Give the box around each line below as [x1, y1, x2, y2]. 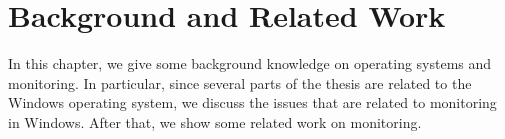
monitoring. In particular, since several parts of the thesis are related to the [8, 72, 472, 93]
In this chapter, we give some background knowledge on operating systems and [8, 53, 492, 74]
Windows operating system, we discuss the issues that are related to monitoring [8, 92, 497, 113]
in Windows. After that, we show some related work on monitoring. [8, 111, 422, 132]
